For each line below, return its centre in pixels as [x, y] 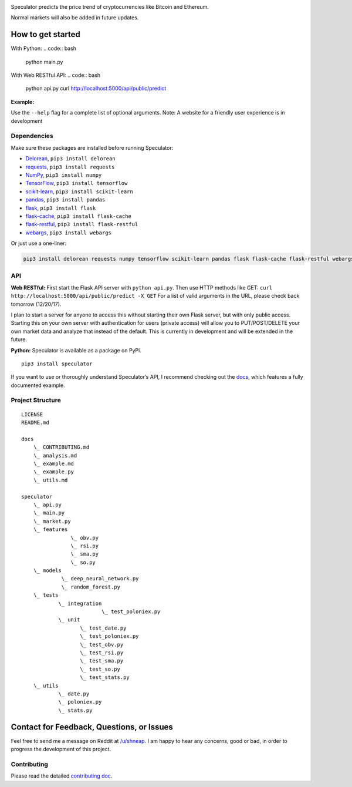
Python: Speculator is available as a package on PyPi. [76, 350]
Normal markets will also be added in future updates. [75, 18]
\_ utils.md [50, 480]
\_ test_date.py [103, 628]
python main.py [44, 62]
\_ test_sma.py [102, 661]
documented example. [38, 385]
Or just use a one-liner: [39, 243]
